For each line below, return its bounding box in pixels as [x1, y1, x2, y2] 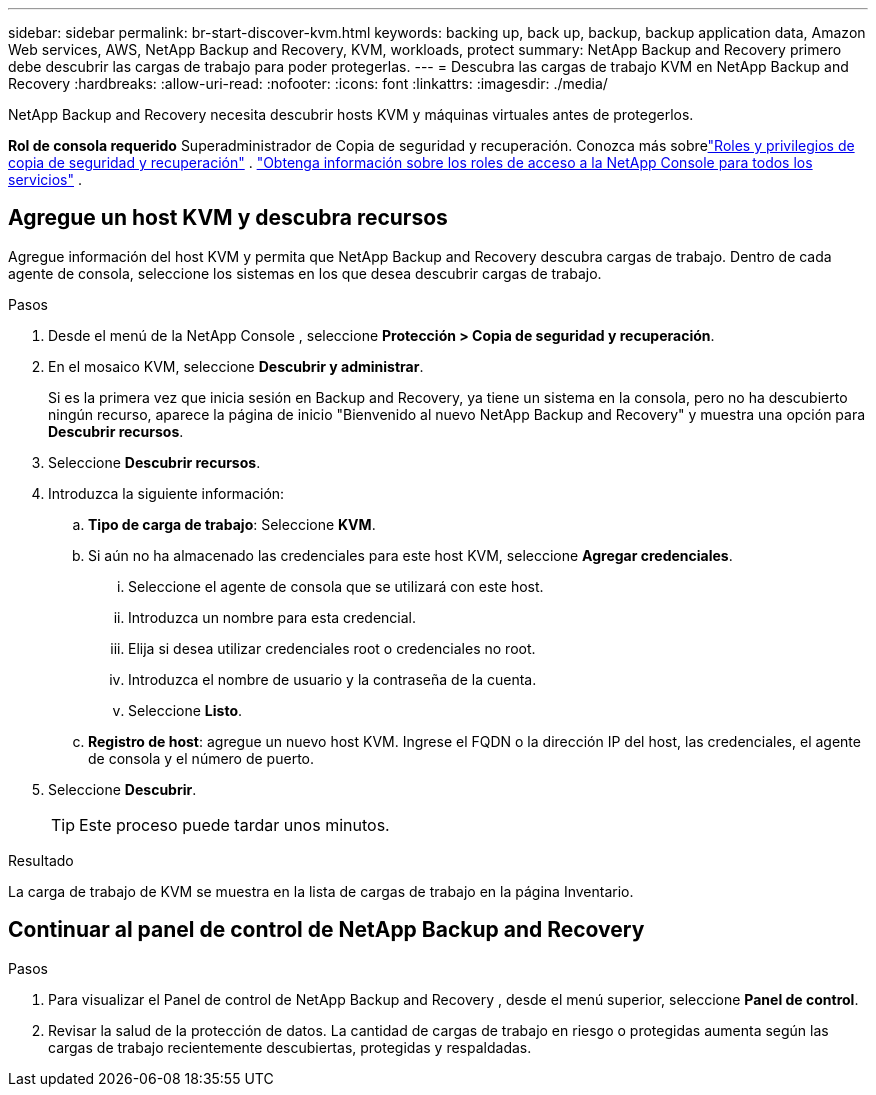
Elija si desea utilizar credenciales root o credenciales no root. [128, 639, 536, 657]
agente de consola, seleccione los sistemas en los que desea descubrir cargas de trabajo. [8, 264, 602, 282]
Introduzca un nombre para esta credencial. [128, 608, 416, 626]
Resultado [8, 851, 74, 869]
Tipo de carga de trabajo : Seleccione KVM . [88, 515, 376, 533]
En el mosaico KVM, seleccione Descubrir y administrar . [48, 357, 424, 375]
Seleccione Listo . [128, 701, 243, 719]
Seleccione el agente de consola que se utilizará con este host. [128, 577, 544, 595]
